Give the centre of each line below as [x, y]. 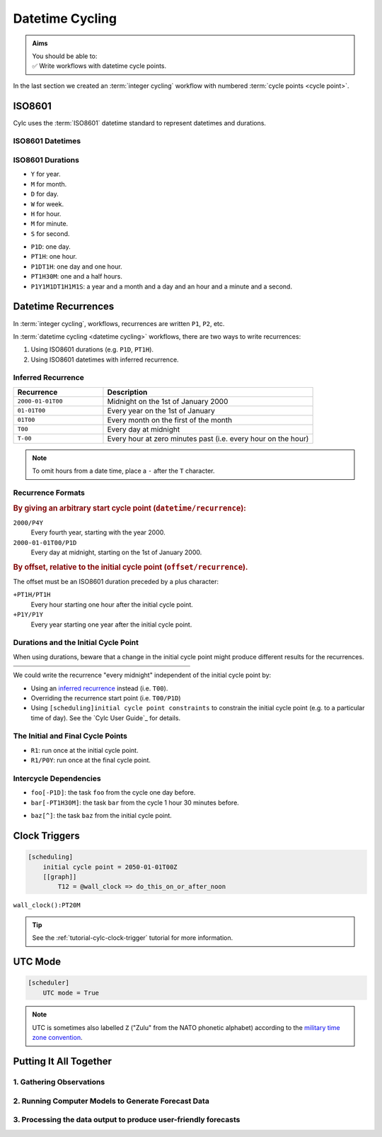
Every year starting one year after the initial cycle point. [111, 624]
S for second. [50, 233]
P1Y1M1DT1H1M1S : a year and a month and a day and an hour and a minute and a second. [162, 286]
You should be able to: [65, 56]
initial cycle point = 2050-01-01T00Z [110, 867]
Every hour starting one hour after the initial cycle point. [112, 604]
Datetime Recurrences [64, 307]
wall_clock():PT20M [47, 905]
